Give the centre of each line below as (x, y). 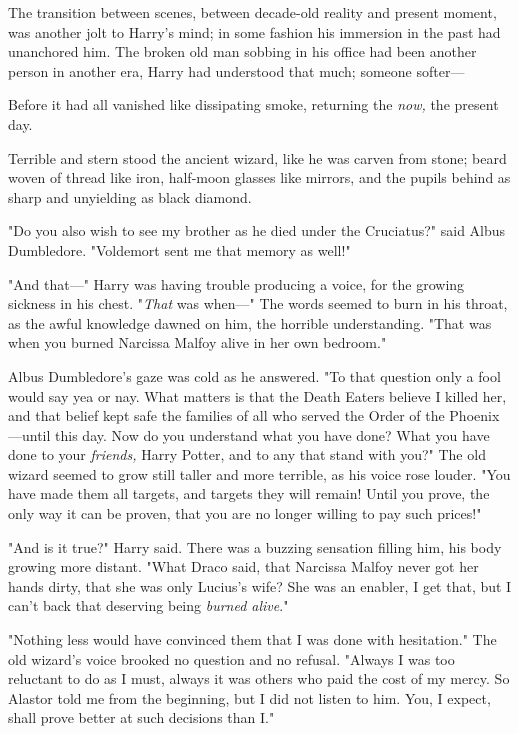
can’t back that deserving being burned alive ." (148, 605)
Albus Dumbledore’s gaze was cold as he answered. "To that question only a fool (254, 375)
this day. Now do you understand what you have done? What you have (272, 434)
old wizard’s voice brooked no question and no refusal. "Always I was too (231, 658)
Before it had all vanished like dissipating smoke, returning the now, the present (253, 104)
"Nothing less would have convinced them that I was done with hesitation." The (252, 639)
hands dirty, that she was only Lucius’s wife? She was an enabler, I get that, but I (260, 585)
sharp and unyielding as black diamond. (130, 196)
